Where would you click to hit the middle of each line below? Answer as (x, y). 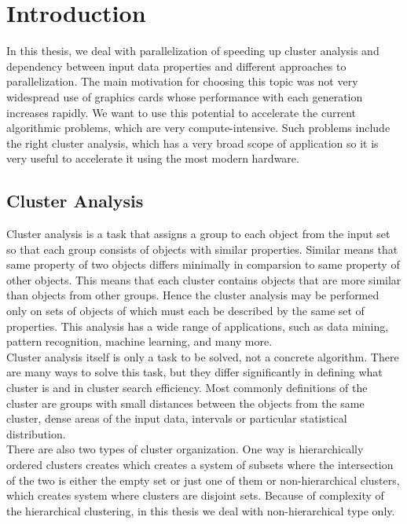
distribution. (36, 433)
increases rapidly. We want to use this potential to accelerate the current (181, 112)
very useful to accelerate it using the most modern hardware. (153, 158)
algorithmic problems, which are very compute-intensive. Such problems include (198, 128)
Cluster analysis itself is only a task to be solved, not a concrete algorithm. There (203, 356)
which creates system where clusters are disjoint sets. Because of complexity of (195, 495)
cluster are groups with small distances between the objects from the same (185, 403)
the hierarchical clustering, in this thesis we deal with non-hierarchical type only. (201, 510)
